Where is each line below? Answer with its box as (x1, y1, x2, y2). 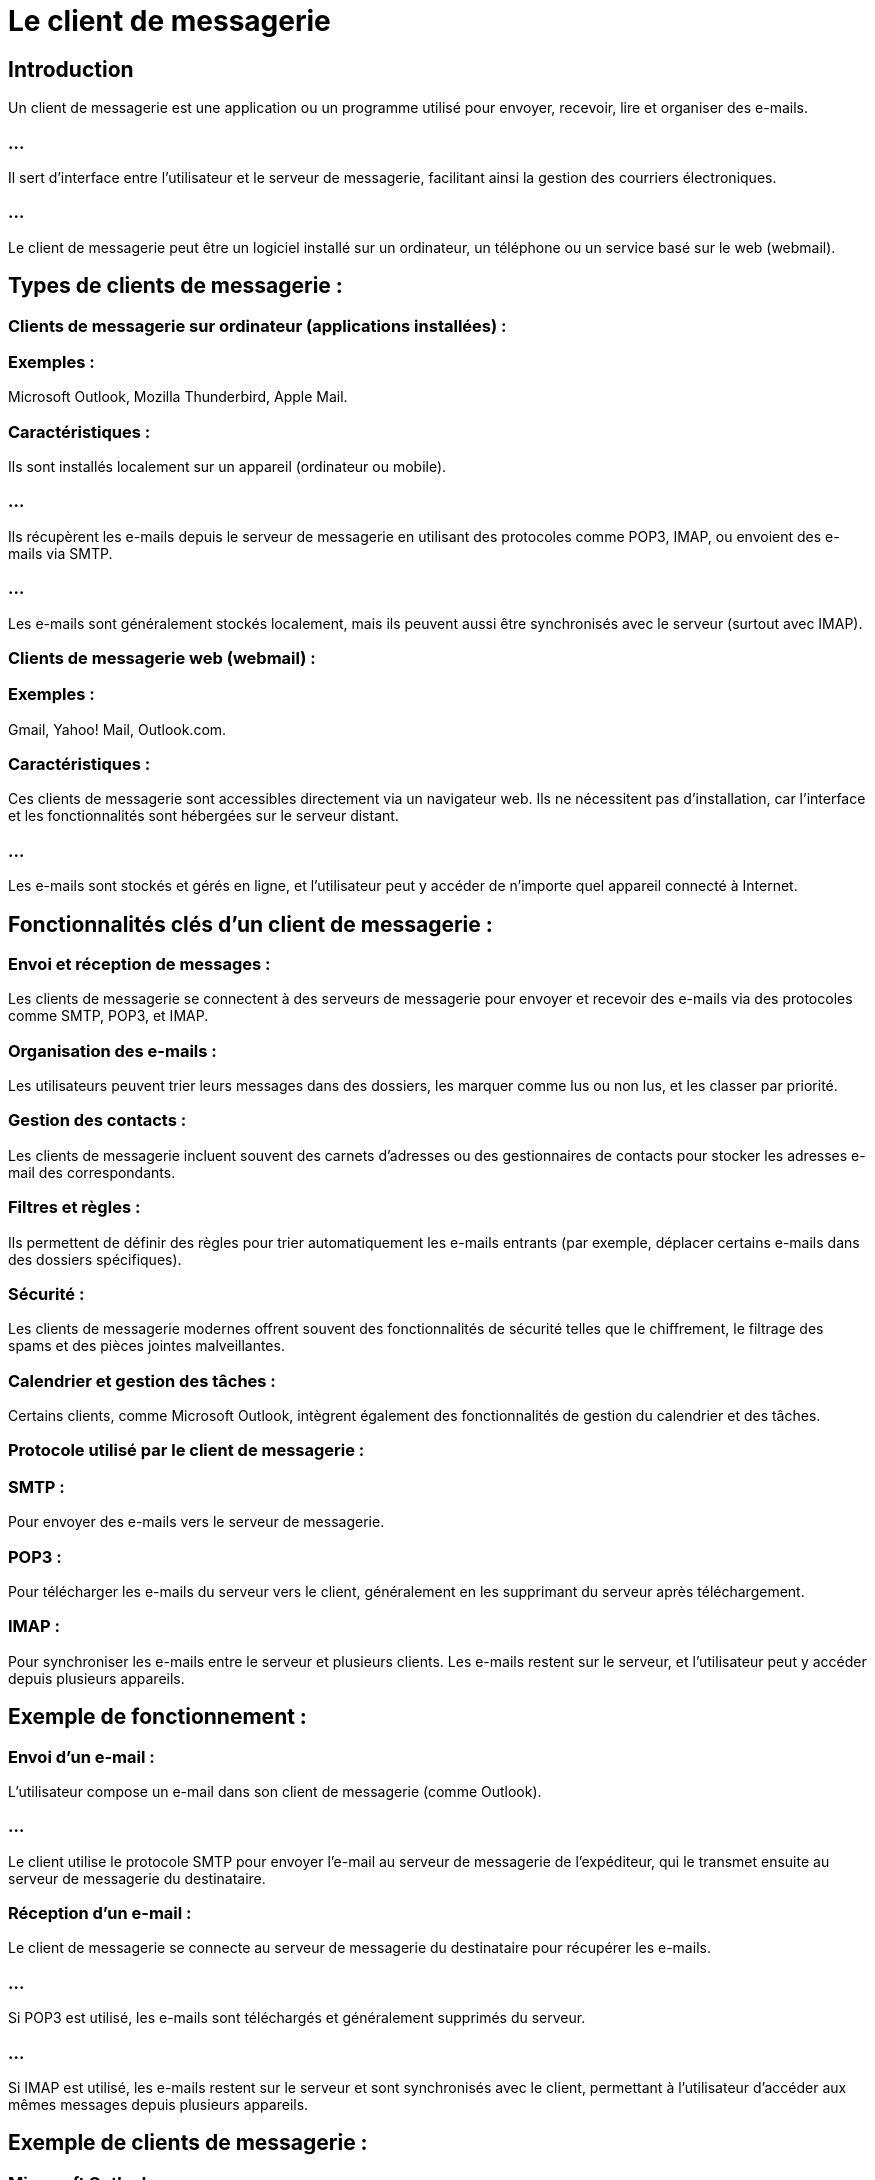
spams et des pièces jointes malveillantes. (8, 1337, 285, 1355)
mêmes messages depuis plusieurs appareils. (8, 2095, 309, 2113)
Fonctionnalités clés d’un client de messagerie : (8, 911, 493, 937)
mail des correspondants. (8, 1163, 176, 1181)
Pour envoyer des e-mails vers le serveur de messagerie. (8, 1513, 385, 1531)
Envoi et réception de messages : (8, 953, 271, 974)
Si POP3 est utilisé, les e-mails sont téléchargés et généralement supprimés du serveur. (8, 2009, 586, 2027)
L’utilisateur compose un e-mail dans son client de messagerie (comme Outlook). (8, 1782, 542, 1800)
